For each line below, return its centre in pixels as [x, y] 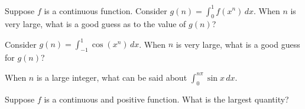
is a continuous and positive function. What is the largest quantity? [166, 99]
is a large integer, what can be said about [112, 77]
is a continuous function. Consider [106, 10]
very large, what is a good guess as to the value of [95, 24]
